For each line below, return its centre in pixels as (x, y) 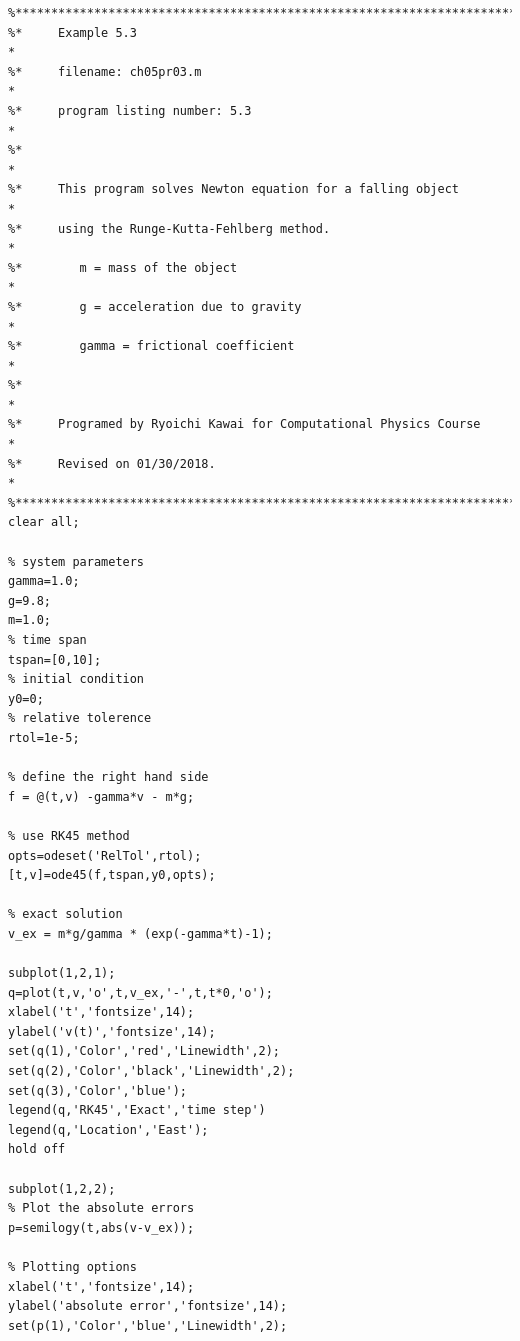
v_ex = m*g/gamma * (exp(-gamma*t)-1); (140, 933)
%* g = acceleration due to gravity (155, 306)
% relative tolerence (80, 718)
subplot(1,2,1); (62, 973)
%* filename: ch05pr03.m (105, 71)
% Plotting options (72, 1267)
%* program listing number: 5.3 (130, 110)
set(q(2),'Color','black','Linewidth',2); (151, 1071)
